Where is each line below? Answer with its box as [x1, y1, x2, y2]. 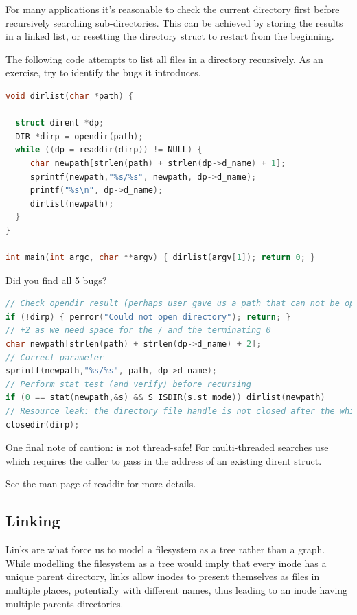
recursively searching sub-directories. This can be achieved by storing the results [5, 15, 343, 30]
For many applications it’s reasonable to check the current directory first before [5, 2, 340, 16]
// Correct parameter [5, 352, 104, 362]
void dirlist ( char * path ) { [5, 91, 134, 101]
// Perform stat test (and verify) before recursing [5, 379, 251, 389]
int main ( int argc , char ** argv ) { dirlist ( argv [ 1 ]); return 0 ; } [5, 253, 316, 263]
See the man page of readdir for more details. [5, 476, 196, 491]
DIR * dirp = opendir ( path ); [15, 131, 143, 141]
